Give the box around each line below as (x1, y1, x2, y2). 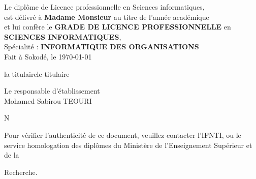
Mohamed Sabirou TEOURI (4, 95, 92, 106)
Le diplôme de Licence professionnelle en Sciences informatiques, (4, 2, 205, 12)
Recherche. (4, 166, 38, 177)
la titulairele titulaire (4, 68, 70, 79)
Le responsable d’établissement (4, 85, 100, 96)
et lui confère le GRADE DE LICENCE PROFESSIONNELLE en (4, 21, 231, 32)
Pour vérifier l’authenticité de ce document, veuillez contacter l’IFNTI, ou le (4, 129, 241, 140)
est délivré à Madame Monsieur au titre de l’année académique (4, 11, 209, 22)
